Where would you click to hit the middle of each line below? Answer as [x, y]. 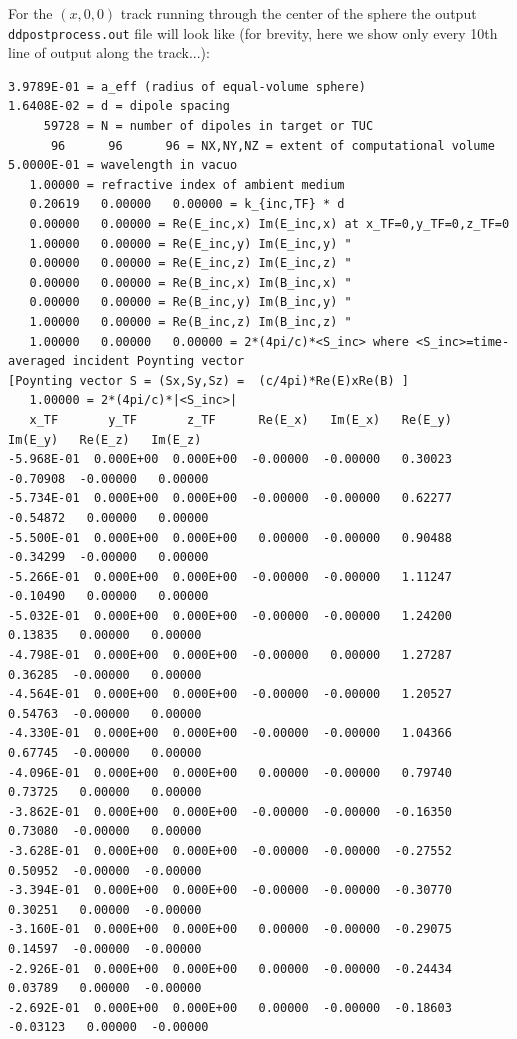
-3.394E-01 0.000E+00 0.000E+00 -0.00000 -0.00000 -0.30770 [230, 890]
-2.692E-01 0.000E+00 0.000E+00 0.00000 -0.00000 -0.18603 [230, 1007]
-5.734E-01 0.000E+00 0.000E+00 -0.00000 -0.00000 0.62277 [230, 498]
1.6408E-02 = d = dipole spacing [119, 106]
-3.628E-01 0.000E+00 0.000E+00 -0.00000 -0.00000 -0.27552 [230, 851]
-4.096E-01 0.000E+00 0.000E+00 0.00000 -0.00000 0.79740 [230, 772]
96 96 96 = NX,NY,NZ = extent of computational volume [272, 145]
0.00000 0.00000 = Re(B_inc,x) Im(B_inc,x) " [190, 282]
